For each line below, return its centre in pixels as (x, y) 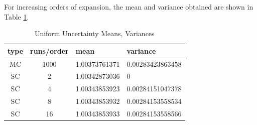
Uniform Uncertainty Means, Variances (94, 33)
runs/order (49, 50)
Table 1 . (17, 16)
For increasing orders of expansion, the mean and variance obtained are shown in (129, 7)
